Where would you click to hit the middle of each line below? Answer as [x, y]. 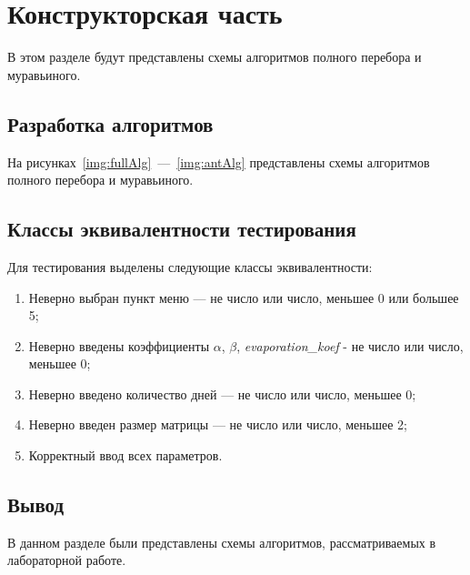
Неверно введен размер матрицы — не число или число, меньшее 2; [218, 424]
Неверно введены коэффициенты [119, 345]
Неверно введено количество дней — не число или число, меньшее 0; [222, 393]
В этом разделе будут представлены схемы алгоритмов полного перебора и [215, 57]
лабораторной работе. [67, 560]
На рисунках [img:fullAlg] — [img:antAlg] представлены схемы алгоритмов [219, 161]
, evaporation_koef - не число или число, [350, 345]
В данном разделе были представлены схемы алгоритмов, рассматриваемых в [222, 542]
